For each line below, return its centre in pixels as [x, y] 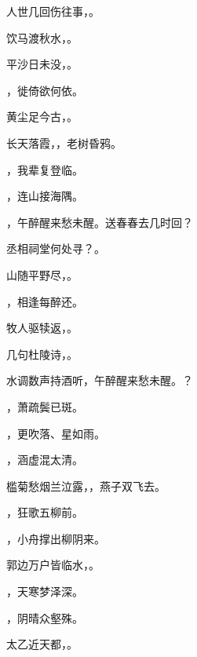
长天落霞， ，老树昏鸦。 [64, 142]
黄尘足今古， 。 [42, 117]
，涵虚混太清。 [45, 460]
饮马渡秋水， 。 [42, 37]
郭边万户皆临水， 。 [53, 565]
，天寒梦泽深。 [45, 591]
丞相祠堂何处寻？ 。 [56, 248]
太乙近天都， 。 [42, 644]
